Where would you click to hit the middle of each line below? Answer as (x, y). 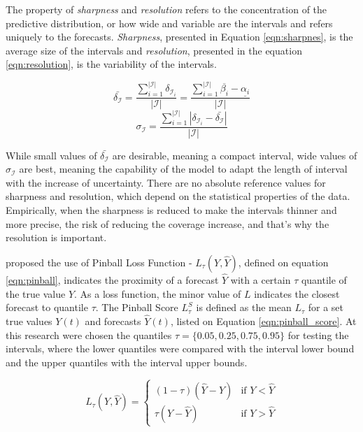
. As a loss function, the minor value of (158, 293)
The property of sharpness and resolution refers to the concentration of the (166, 9)
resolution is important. (56, 237)
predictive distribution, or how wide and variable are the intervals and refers (169, 23)
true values (29, 321)
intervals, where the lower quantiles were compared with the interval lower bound (180, 348)
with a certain (261, 280)
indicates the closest (297, 293)
